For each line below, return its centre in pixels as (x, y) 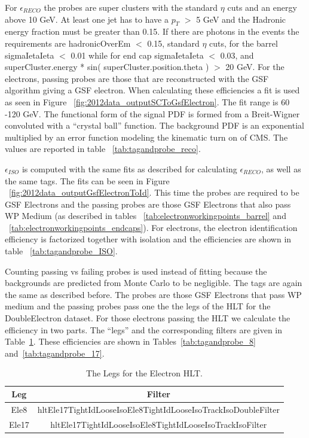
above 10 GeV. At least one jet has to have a (87, 19)
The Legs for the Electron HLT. (144, 373)
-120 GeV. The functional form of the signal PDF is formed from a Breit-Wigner (152, 113)
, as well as (281, 168)
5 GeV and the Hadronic (241, 19)
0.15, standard (173, 43)
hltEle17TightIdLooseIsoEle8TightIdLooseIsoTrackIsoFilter (159, 424)
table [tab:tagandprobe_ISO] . (61, 251)
